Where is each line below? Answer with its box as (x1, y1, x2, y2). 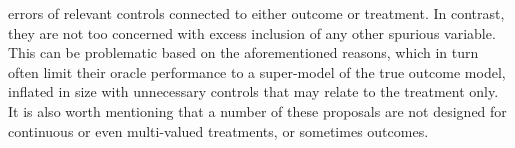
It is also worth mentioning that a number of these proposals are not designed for (8, 100, 507, 121)
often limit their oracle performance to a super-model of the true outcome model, (8, 61, 506, 82)
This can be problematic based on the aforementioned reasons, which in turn (8, 42, 479, 63)
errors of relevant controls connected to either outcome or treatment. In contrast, (8, 3, 505, 23)
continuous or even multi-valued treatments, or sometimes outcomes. (8, 120, 429, 141)
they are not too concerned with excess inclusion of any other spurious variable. (8, 22, 496, 43)
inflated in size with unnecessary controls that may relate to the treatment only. (8, 81, 499, 102)
